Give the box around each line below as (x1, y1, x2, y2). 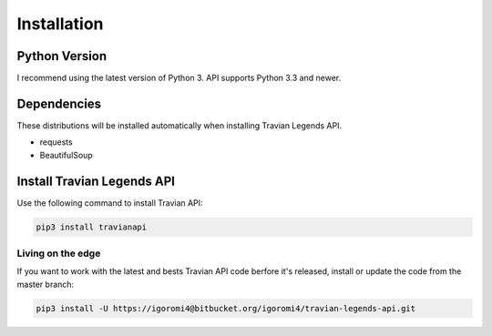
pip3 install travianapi (36, 221, 148, 232)
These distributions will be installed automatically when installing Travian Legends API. (16, 119, 343, 131)
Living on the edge (16, 247, 101, 260)
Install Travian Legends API (16, 173, 175, 188)
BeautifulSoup (39, 149, 93, 160)
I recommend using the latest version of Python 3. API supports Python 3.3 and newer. (16, 73, 342, 84)
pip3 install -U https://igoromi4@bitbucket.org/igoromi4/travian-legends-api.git (36, 303, 416, 313)
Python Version (16, 48, 108, 64)
